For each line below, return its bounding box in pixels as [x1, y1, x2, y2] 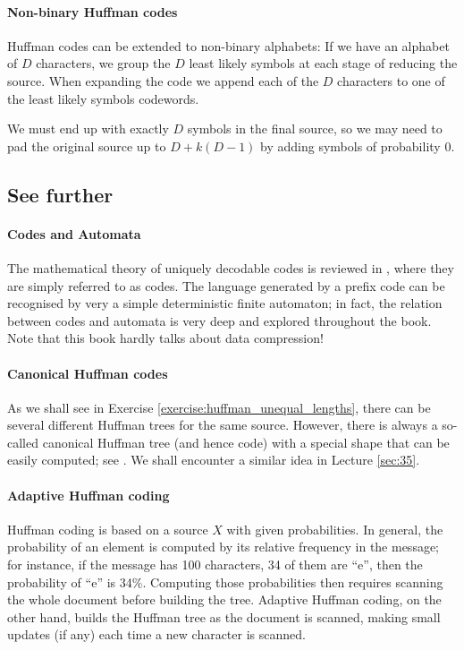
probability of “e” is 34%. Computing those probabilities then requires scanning [7, 572, 443, 591]
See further [7, 180, 114, 208]
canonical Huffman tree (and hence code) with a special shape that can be [42, 432, 450, 451]
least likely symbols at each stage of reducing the [189, 54, 458, 73]
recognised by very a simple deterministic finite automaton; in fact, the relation [7, 294, 443, 312]
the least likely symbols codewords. [7, 89, 199, 107]
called [7, 432, 38, 451]
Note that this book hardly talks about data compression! [7, 329, 324, 347]
